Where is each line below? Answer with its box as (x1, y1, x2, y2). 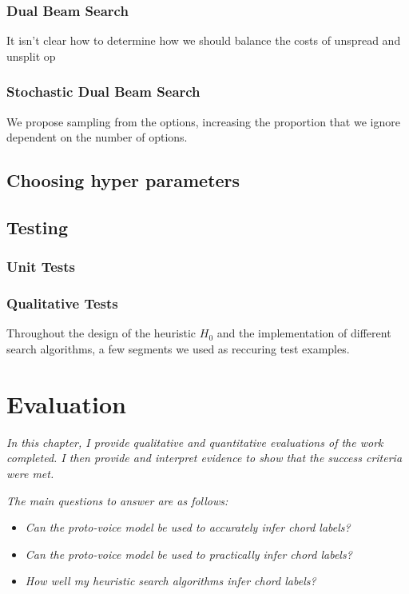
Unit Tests (6, 257, 76, 277)
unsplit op (6, 47, 56, 64)
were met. (6, 464, 54, 481)
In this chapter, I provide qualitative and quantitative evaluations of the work (6, 433, 383, 450)
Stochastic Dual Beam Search (6, 82, 201, 102)
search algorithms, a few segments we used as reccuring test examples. (6, 341, 350, 357)
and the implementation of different (216, 325, 391, 341)
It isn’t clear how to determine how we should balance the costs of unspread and (6, 32, 401, 49)
